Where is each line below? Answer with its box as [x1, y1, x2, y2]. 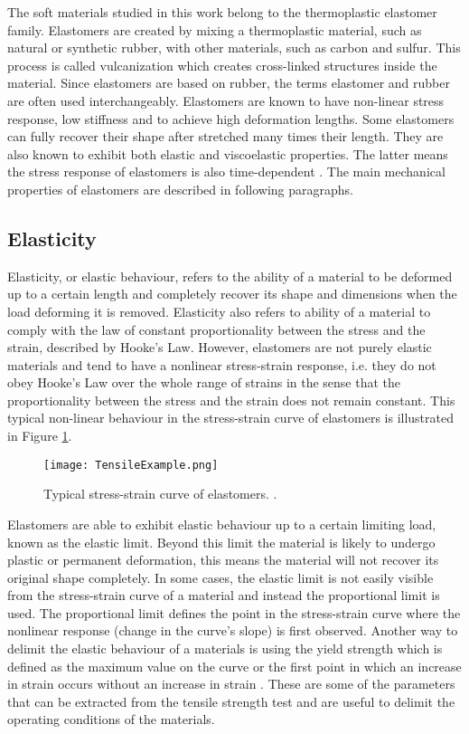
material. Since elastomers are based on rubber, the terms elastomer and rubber [7, 73, 450, 92]
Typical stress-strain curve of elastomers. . [43, 484, 277, 503]
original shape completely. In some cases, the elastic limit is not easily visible [7, 567, 434, 586]
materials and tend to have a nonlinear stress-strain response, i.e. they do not [7, 355, 436, 374]
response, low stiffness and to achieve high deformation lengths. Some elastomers [7, 109, 455, 128]
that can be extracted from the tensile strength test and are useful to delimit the [7, 691, 455, 710]
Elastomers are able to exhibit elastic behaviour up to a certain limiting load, [7, 514, 436, 533]
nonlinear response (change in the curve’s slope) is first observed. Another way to [7, 621, 458, 640]
